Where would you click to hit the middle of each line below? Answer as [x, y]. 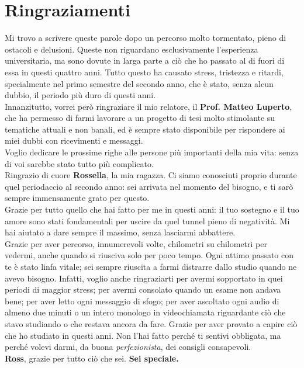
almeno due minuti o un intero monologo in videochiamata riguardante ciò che [145, 312]
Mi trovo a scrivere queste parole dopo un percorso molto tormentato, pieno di [146, 38]
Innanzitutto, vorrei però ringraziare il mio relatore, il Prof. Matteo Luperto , [148, 106]
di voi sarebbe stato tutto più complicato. [79, 163]
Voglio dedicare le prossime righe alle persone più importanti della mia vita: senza [152, 152]
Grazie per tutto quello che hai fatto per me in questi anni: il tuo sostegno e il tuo [152, 209]
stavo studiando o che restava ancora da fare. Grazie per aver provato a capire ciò [151, 323]
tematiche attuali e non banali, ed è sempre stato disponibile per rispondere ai [145, 129]
